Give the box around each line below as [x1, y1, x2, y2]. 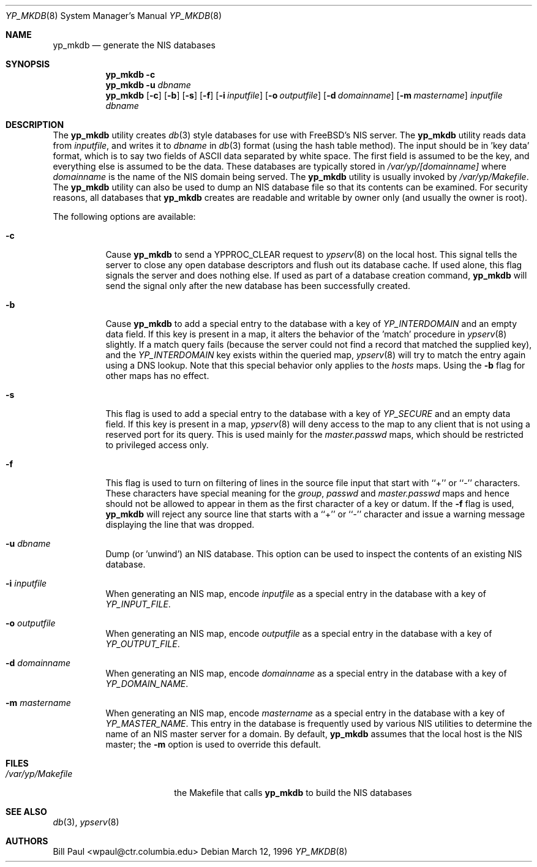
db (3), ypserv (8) [53, 817, 119, 827]
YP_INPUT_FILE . [105, 599, 171, 609]
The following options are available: [53, 211, 196, 222]
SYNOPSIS [6, 59, 50, 69]
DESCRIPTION [6, 119, 64, 130]
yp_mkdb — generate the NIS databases [53, 40, 216, 50]
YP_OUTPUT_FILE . [105, 639, 180, 649]
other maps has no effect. [105, 370, 209, 381]
